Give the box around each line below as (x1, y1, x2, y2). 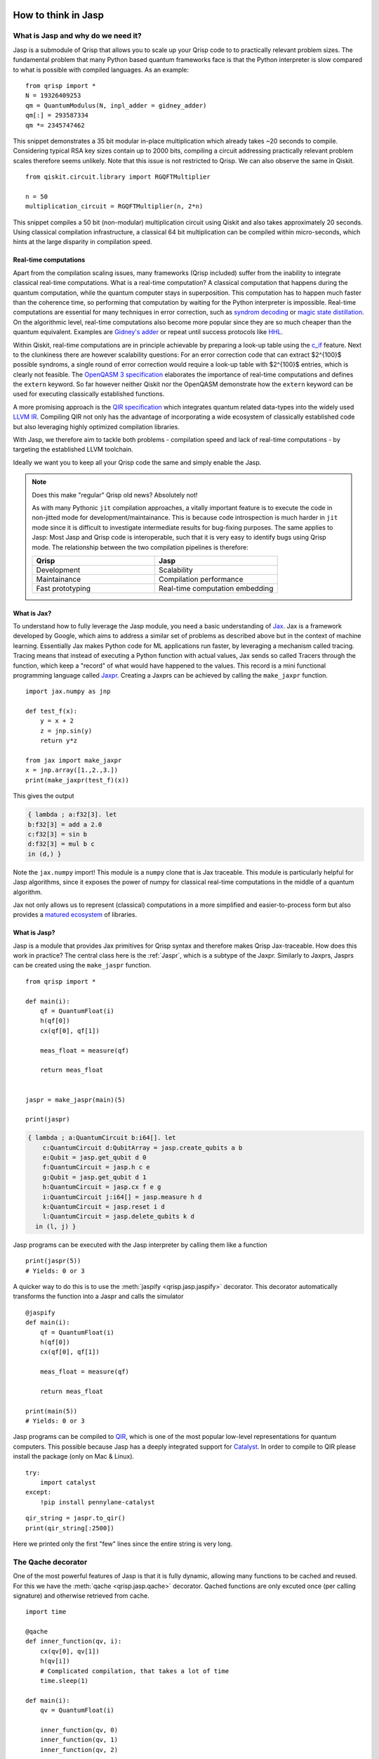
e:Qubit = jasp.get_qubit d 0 (42, 1154, 147, 1162)
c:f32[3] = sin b (27, 830, 88, 838)
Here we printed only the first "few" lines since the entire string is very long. (13, 1539, 233, 1548)
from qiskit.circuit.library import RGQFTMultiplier (25, 173, 211, 181)
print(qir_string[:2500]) (25, 1524, 115, 1532)
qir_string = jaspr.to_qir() (25, 1514, 126, 1523)
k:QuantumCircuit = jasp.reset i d (42, 1203, 165, 1211)
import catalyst (39, 1478, 96, 1487)
